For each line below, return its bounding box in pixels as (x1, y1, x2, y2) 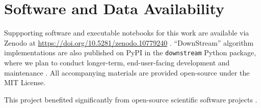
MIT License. (4, 77, 46, 88)
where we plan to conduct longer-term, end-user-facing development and (4, 57, 230, 67)
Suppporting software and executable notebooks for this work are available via (4, 27, 249, 38)
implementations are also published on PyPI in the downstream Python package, (4, 47, 256, 58)
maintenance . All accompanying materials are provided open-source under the (4, 67, 250, 78)
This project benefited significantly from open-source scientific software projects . (4, 94, 257, 104)
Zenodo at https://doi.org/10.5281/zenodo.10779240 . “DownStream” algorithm (4, 37, 254, 48)
